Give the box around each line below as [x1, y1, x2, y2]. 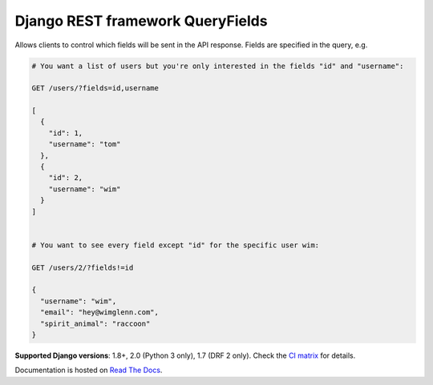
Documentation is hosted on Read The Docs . [14, 365, 163, 375]
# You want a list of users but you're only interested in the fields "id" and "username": [31, 61, 404, 70]
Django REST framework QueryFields [14, 12, 268, 30]
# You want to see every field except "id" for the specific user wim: [31, 240, 320, 250]
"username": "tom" [48, 140, 121, 149]
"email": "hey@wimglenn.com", [40, 308, 160, 317]
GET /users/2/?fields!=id [31, 263, 134, 272]
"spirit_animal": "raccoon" [40, 319, 151, 328]
